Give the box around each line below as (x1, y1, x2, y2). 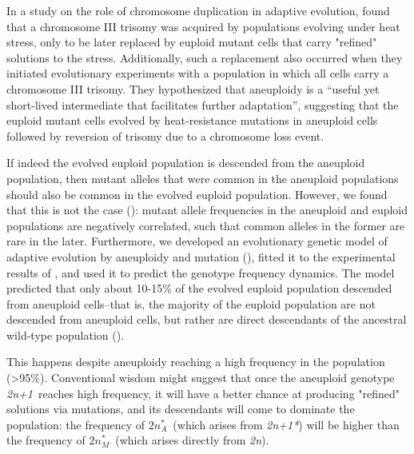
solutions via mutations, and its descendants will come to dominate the (6, 400, 355, 417)
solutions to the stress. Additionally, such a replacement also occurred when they (6, 49, 403, 66)
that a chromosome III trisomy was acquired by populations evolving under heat (6, 18, 400, 34)
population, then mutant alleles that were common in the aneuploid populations (6, 169, 399, 186)
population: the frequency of (6, 416, 145, 432)
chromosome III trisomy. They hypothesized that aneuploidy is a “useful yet (6, 80, 380, 97)
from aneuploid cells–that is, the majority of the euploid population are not (6, 295, 376, 312)
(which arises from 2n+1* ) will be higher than (173, 416, 400, 432)
